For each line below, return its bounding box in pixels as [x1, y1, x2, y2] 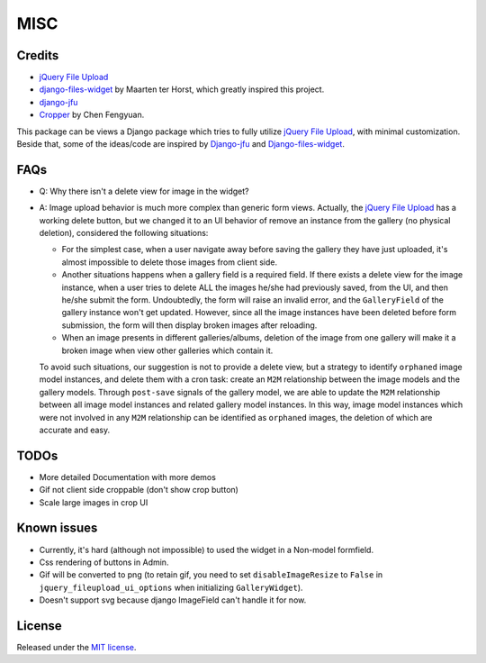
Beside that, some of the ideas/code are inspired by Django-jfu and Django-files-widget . [16, 139, 346, 150]
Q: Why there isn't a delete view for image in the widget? [39, 186, 249, 196]
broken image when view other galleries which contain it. [61, 345, 274, 356]
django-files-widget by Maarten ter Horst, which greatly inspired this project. [39, 84, 325, 95]
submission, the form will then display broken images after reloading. [61, 320, 318, 331]
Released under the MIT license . [16, 642, 137, 653]
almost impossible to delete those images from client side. [61, 257, 278, 268]
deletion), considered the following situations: [39, 228, 209, 239]
